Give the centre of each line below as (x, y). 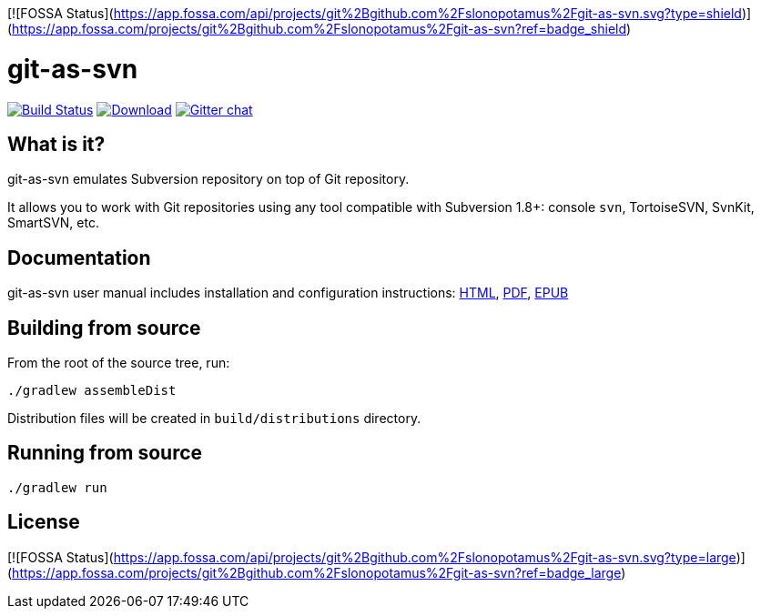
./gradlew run (57, 487)
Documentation (79, 258)
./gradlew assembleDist (92, 391)
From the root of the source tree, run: (119, 363)
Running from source (105, 453)
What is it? (56, 144)
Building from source (104, 328)
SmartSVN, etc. (53, 223)
